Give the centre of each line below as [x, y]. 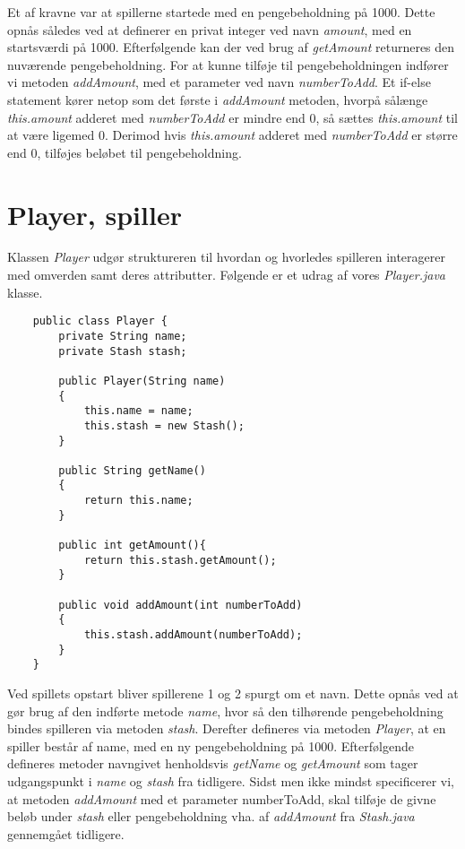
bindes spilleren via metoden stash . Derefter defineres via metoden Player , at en [227, 728]
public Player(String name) [142, 381]
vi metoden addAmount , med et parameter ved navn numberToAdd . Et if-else [219, 82]
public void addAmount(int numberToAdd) [181, 605]
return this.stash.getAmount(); [180, 560]
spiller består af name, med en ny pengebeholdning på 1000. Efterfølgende [211, 745]
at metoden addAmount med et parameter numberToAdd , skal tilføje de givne [222, 798]
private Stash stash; [123, 351]
